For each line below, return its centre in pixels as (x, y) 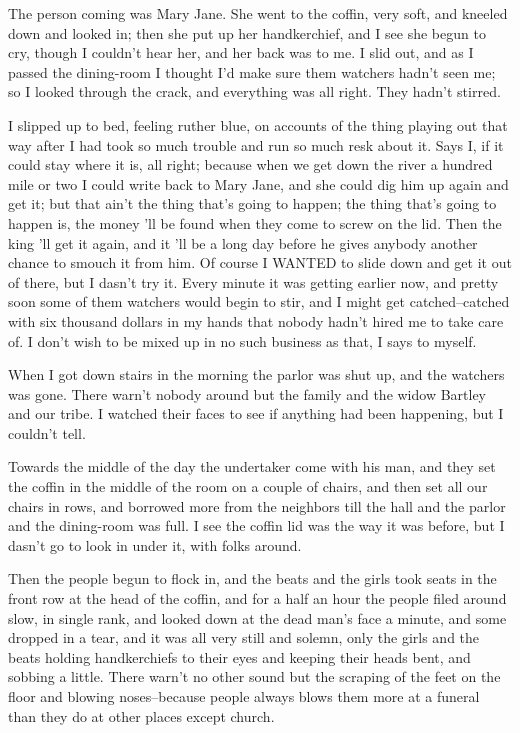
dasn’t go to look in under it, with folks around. (155, 544)
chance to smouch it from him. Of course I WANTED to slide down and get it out (260, 262)
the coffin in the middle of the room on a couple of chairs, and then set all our (248, 486)
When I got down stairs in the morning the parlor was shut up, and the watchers (256, 374)
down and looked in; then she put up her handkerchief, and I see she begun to (247, 32)
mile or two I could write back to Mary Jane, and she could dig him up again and (258, 183)
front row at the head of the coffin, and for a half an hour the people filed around (257, 598)
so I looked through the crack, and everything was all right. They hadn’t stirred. (254, 91)
